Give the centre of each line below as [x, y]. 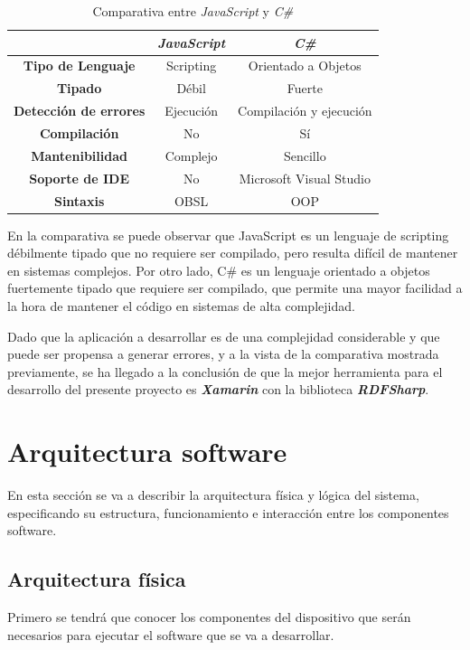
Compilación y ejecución [305, 111]
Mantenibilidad [79, 155]
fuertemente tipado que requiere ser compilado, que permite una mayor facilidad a [235, 288]
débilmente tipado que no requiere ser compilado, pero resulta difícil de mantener [233, 253]
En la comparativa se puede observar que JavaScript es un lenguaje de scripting [228, 235]
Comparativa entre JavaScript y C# [193, 11]
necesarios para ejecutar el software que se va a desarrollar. [171, 634]
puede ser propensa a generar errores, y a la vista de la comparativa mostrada [223, 354]
